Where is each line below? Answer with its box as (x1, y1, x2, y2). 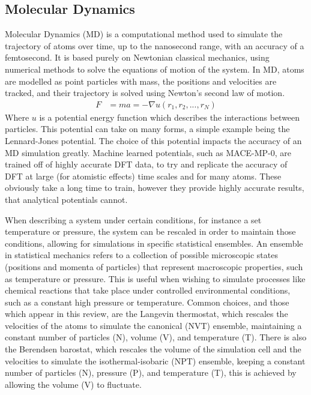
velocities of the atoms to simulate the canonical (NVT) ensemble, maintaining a (5, 319, 302, 331)
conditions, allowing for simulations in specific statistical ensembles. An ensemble (5, 237, 303, 249)
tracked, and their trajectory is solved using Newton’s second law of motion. (5, 86, 285, 99)
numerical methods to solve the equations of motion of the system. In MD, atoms (5, 62, 304, 75)
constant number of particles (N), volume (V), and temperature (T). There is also (5, 331, 307, 343)
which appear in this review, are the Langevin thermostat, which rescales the (5, 307, 288, 320)
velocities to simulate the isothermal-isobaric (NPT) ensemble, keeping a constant (5, 354, 306, 367)
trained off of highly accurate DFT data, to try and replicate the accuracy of (5, 158, 288, 170)
